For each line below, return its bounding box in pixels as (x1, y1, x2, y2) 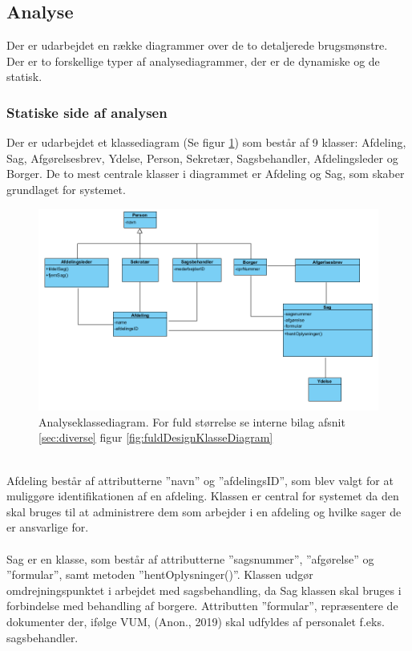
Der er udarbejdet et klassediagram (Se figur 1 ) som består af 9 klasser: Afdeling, (6, 134, 406, 151)
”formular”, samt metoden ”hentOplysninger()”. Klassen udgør (6, 566, 313, 583)
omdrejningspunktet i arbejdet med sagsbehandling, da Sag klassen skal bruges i (6, 581, 402, 598)
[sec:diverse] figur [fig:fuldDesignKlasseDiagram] (38, 429, 273, 446)
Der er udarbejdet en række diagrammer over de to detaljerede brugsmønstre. (6, 37, 388, 54)
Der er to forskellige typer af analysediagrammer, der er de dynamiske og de (6, 52, 380, 69)
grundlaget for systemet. (6, 180, 126, 197)
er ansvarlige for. (6, 519, 89, 536)
